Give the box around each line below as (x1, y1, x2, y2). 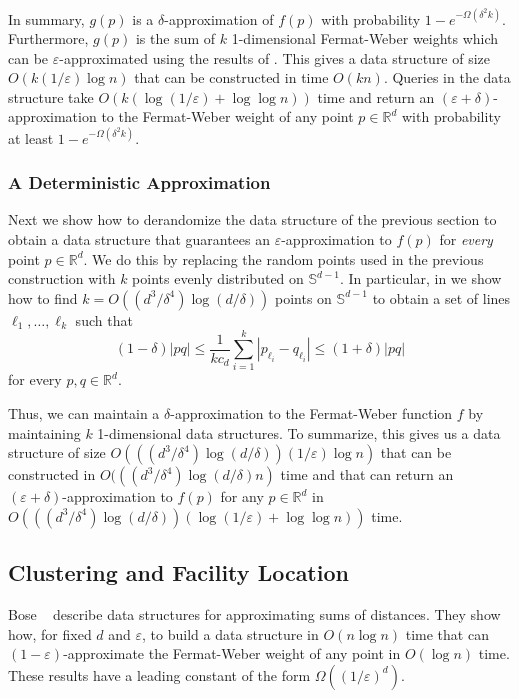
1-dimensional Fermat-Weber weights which (231, 28, 499, 49)
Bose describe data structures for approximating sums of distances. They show (8, 604, 501, 625)
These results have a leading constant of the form (8, 664, 311, 685)
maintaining (8, 422, 81, 443)
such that (75, 309, 133, 330)
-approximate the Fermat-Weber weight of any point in (63, 643, 401, 664)
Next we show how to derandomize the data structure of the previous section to (8, 209, 497, 230)
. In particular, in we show (339, 268, 502, 289)
